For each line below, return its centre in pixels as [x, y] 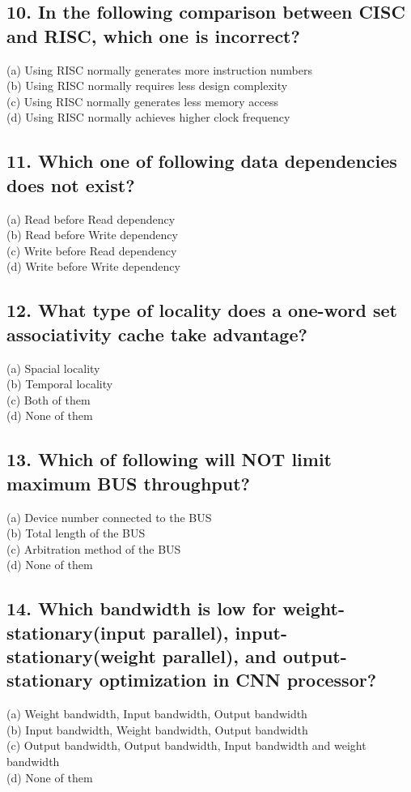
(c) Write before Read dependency [92, 250]
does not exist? [71, 184]
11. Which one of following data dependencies [202, 161]
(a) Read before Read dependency [91, 218]
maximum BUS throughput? [128, 483]
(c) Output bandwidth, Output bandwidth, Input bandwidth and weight [186, 745]
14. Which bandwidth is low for [142, 608]
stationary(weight [81, 656]
